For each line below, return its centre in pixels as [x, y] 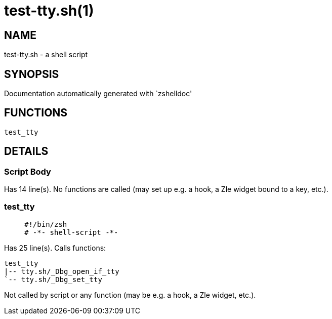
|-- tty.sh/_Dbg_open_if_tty [62, 271]
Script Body [28, 171]
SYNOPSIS [32, 74]
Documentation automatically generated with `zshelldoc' [98, 94]
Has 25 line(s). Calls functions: [55, 248]
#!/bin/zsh [46, 224]
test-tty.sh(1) [49, 11]
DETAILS [26, 151]
